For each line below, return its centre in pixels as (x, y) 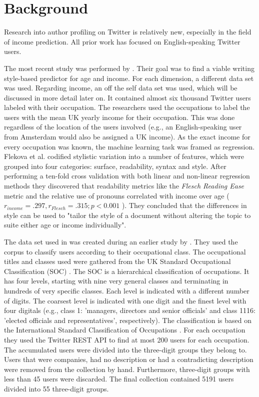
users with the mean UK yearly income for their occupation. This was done (119, 117)
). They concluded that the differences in (184, 205)
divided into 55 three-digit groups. (56, 388)
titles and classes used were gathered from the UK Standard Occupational (117, 261)
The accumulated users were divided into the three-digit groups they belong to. (125, 349)
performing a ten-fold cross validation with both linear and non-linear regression (127, 176)
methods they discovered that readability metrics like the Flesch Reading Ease (124, 186)
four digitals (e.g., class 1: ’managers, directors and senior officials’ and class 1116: (130, 310)
